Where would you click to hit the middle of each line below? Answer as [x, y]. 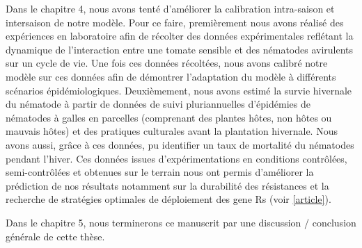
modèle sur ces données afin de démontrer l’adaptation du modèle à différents [171, 76]
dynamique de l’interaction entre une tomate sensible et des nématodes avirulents [180, 49]
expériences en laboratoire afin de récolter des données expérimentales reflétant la [180, 36]
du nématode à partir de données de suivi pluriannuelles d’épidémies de [158, 104]
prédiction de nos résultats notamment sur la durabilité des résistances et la [167, 185]
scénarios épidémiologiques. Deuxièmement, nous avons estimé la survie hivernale [179, 90]
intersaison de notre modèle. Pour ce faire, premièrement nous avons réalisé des [175, 22]
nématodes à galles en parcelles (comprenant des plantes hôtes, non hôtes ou [169, 117]
